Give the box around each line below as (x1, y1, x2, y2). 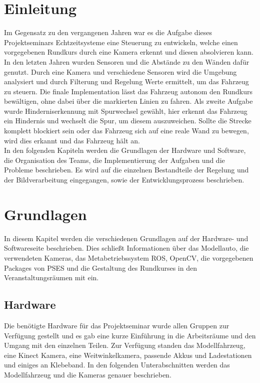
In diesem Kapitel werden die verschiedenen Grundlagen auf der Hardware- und (4, 233, 248, 243)
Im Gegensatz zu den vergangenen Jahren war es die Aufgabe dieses (4, 27, 212, 38)
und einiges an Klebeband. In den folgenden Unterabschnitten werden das (4, 359, 230, 370)
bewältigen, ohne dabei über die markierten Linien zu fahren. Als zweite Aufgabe (4, 96, 253, 106)
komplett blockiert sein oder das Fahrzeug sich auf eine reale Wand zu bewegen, (4, 125, 249, 136)
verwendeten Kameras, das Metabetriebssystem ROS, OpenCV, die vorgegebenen (4, 252, 253, 263)
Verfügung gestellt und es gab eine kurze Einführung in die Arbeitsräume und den (4, 330, 256, 340)
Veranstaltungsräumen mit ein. (4, 272, 99, 283)
